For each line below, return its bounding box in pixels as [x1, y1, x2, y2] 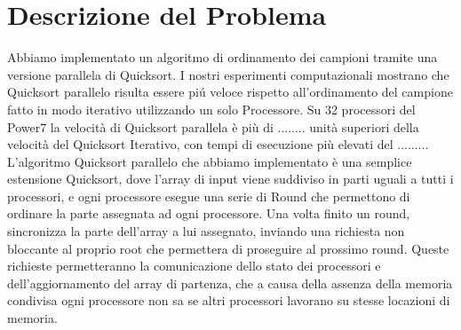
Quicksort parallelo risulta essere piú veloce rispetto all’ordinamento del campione [7, 82, 453, 101]
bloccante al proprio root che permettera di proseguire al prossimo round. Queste [7, 239, 449, 257]
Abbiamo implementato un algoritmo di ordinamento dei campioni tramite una [7, 48, 438, 67]
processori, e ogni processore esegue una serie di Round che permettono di [7, 186, 410, 205]
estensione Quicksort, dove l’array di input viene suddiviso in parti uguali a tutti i [7, 169, 454, 188]
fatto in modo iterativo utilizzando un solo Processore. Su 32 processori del [7, 99, 416, 118]
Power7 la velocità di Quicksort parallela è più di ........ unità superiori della [7, 117, 419, 136]
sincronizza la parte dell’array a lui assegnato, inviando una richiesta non [7, 222, 405, 240]
